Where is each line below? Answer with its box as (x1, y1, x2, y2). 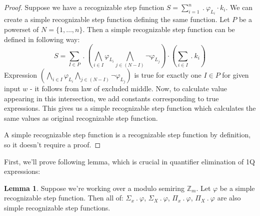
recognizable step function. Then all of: (4, 192, 123, 203)
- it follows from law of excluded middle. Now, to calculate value (30, 83, 227, 94)
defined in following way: (4, 34, 80, 44)
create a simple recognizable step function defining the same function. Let (4, 14, 230, 25)
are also (217, 192, 241, 203)
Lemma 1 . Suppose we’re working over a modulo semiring (4, 182, 185, 193)
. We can (225, 2, 253, 12)
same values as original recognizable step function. (4, 112, 158, 123)
